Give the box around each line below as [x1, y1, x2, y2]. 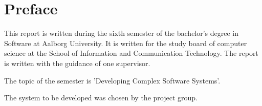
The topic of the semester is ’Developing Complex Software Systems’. [4, 75, 221, 86]
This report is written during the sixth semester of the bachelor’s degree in [4, 28, 239, 38]
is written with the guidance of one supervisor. [4, 57, 150, 68]
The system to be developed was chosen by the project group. [4, 92, 198, 103]
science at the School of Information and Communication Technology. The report [4, 48, 258, 58]
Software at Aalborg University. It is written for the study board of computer [4, 37, 247, 48]
